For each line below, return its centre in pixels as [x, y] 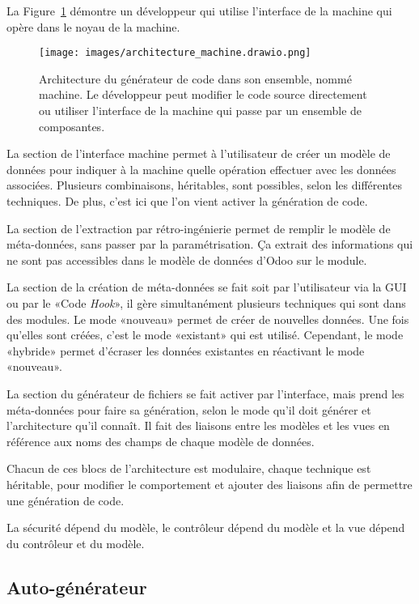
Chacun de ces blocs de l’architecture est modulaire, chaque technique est [189, 468]
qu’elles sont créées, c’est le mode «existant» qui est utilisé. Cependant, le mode [205, 335]
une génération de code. [66, 500]
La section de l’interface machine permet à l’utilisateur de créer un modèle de [199, 153]
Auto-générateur [77, 587]
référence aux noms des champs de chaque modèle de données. [161, 441]
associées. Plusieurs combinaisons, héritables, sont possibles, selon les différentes [205, 185]
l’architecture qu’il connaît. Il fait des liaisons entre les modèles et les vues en [198, 425]
